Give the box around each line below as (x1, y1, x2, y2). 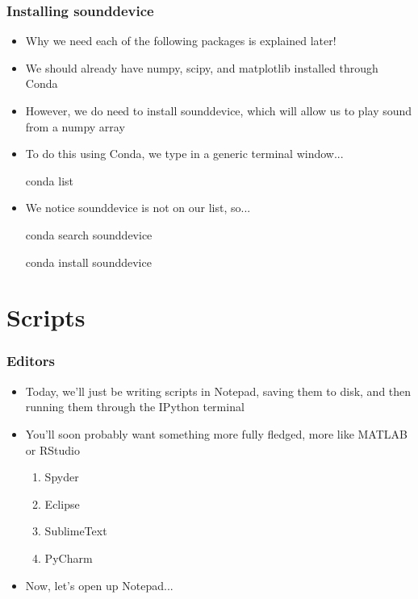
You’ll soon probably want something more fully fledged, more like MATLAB (25, 425, 408, 442)
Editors (6, 351, 55, 371)
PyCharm (44, 549, 93, 566)
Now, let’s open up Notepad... (25, 576, 173, 593)
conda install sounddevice (25, 253, 152, 270)
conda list (25, 172, 73, 189)
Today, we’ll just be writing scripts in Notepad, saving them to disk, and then (25, 382, 412, 399)
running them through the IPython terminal (25, 398, 245, 415)
